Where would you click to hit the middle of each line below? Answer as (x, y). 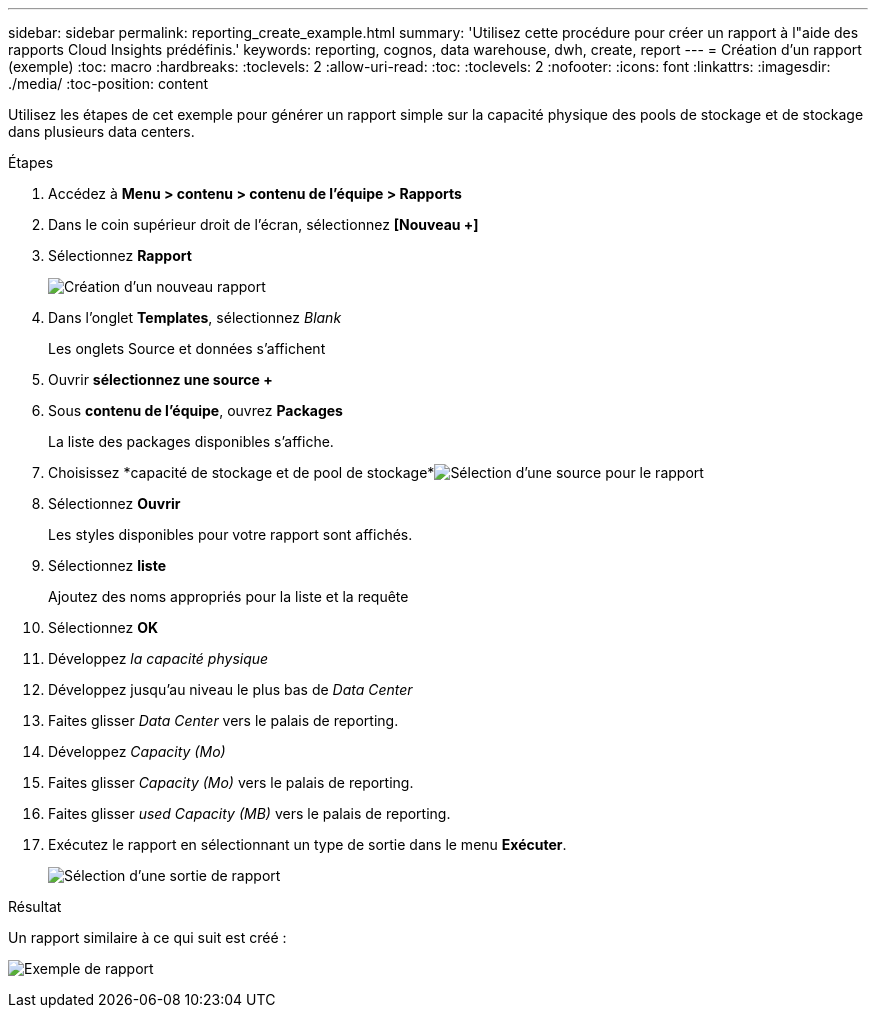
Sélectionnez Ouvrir (114, 503)
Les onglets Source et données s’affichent (187, 348)
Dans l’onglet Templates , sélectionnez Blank (195, 317)
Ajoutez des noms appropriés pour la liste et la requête (228, 596)
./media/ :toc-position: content (108, 83)
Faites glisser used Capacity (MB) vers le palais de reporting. (249, 813)
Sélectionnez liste (107, 565)
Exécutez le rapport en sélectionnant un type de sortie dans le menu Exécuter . (307, 844)
